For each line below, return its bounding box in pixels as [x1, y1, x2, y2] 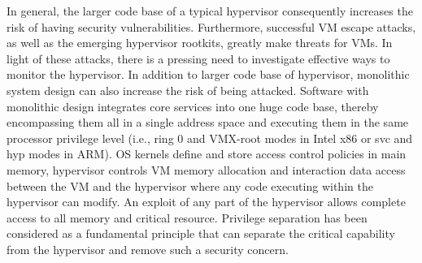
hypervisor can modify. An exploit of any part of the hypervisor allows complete [7, 193, 406, 210]
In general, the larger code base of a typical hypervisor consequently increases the [7, 2, 413, 19]
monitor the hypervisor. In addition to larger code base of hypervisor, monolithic [7, 66, 410, 83]
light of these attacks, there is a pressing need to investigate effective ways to [7, 50, 390, 67]
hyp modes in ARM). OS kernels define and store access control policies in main [7, 145, 407, 162]
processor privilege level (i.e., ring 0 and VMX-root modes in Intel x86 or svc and [7, 129, 413, 146]
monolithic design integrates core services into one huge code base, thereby [7, 97, 379, 114]
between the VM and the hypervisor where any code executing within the [7, 177, 373, 194]
